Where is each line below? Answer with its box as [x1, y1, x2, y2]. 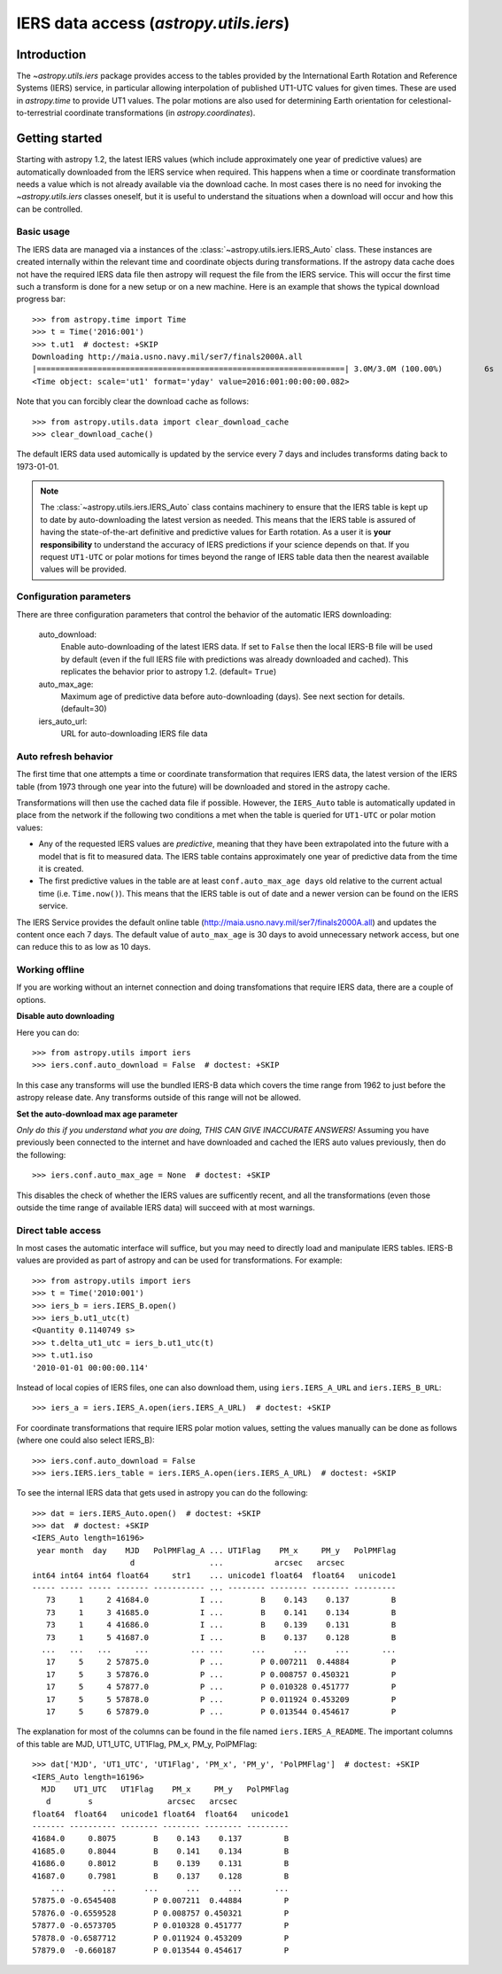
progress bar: [16, 293, 66, 305]
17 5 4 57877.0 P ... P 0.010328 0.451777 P [45, 1682, 397, 1692]
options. [16, 994, 47, 1005]
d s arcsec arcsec [45, 1797, 238, 1807]
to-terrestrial [16, 107, 63, 119]
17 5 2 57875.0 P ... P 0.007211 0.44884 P [45, 1657, 397, 1667]
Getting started [16, 131, 103, 146]
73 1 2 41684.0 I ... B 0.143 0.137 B [45, 1595, 397, 1605]
